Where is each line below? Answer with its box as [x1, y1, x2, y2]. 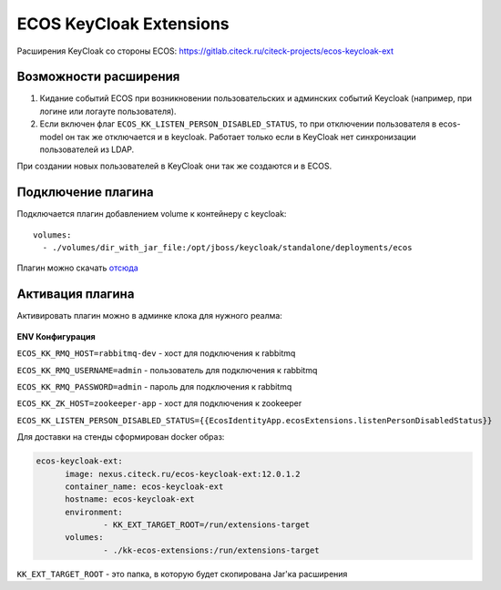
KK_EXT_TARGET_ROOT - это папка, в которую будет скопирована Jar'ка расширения [16, 568, 348, 579]
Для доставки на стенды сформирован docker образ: [16, 432, 225, 442]
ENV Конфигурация [16, 331, 96, 341]
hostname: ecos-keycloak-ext [65, 494, 195, 504]
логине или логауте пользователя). [39, 106, 177, 117]
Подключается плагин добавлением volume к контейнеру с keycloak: [16, 209, 287, 219]
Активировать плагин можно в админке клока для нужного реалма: [16, 310, 282, 321]
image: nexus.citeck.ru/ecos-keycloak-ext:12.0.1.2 [65, 469, 301, 479]
